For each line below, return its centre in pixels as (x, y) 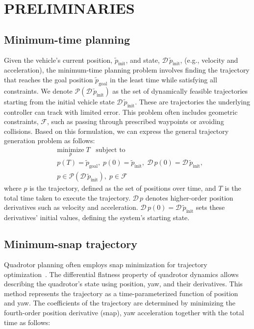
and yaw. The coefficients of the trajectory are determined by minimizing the (120, 303)
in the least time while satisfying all (163, 79)
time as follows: (27, 322)
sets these (210, 207)
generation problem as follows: (50, 140)
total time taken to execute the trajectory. (67, 197)
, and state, (143, 60)
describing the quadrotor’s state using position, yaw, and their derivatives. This (123, 284)
